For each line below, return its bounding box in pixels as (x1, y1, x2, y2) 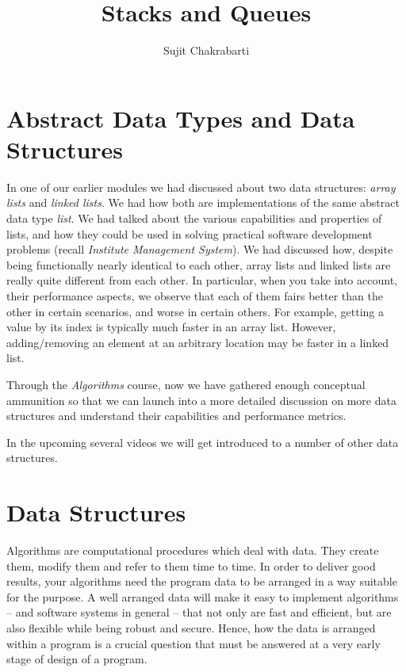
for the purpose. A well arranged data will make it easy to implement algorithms (6, 588, 399, 605)
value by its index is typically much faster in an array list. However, (6, 319, 336, 335)
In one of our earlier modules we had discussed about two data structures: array (6, 178, 396, 195)
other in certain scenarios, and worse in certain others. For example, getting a (6, 303, 384, 319)
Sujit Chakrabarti (163, 42, 250, 59)
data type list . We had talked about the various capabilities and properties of (6, 210, 382, 227)
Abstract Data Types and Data (6, 101, 355, 134)
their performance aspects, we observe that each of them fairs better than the (6, 288, 383, 304)
